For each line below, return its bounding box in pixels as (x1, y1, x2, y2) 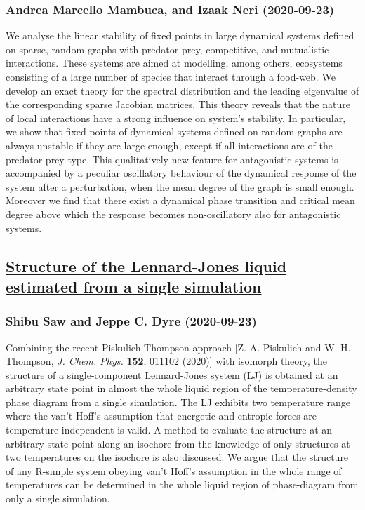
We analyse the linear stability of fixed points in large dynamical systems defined (6, 28, 354, 43)
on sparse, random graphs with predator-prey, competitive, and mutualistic (6, 41, 329, 56)
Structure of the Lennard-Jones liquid (6, 255, 287, 276)
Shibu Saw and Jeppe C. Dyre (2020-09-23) (6, 312, 257, 330)
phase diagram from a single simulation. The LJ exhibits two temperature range (6, 394, 350, 409)
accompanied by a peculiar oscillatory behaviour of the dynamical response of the (6, 166, 357, 180)
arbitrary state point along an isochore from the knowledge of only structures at (6, 436, 350, 450)
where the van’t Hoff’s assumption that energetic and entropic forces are (6, 408, 317, 423)
